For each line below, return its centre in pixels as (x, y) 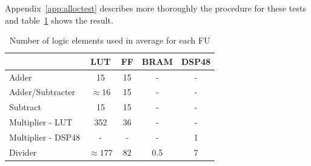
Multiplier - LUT (41, 122)
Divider (23, 152)
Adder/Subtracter (42, 92)
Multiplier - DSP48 (45, 137)
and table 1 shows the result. (59, 20)
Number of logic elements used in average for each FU (110, 40)
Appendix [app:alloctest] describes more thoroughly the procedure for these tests (155, 8)
